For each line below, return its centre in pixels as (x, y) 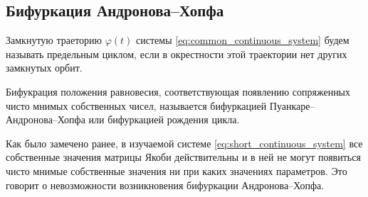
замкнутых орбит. (44, 68)
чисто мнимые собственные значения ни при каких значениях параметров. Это (177, 170)
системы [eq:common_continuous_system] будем (243, 40)
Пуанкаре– (292, 105)
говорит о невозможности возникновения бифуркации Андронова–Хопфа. (165, 185)
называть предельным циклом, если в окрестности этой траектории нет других (177, 54)
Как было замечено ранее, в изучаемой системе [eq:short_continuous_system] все (184, 143)
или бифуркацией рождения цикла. (164, 119)
